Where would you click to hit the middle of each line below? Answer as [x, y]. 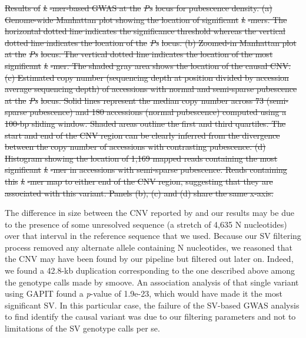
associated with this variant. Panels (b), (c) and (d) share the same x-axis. [139, 193]
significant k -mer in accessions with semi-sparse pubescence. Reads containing [146, 170]
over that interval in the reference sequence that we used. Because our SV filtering [153, 236]
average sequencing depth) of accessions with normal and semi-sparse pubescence [151, 89]
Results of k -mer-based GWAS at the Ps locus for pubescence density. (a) [139, 8]
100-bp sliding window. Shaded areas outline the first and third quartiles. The [145, 123]
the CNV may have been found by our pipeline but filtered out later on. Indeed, [149, 259]
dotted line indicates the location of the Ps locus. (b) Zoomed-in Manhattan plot [151, 42]
